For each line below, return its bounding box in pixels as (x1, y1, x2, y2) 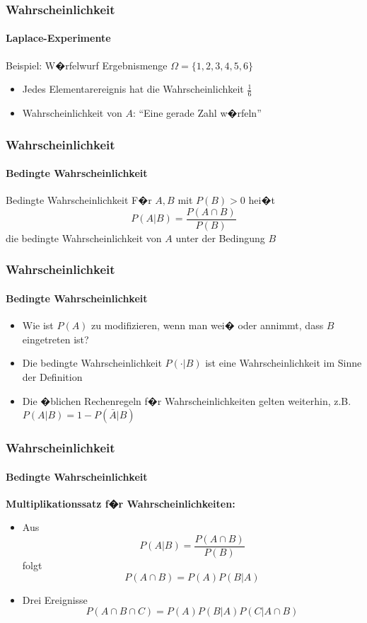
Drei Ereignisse (22, 592, 88, 607)
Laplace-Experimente (6, 30, 111, 45)
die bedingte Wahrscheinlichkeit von (6, 230, 162, 245)
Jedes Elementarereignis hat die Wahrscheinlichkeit (22, 81, 244, 96)
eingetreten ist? (22, 331, 89, 346)
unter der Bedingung (175, 230, 265, 245)
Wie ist (22, 318, 54, 333)
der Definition (22, 369, 83, 384)
